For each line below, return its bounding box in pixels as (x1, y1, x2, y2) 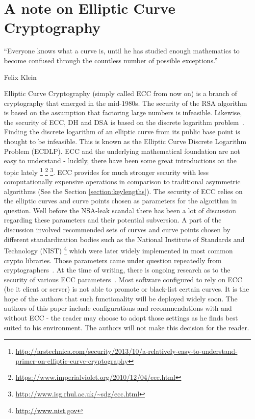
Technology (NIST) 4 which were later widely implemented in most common (4, 244, 233, 255)
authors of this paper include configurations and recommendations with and (4, 303, 232, 313)
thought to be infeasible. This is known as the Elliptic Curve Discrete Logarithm (4, 136, 247, 147)
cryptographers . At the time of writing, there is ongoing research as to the (4, 265, 230, 275)
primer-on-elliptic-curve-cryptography (15, 355, 128, 366)
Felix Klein (4, 72, 37, 82)
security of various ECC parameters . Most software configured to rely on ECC (4, 274, 242, 284)
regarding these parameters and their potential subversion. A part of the (4, 215, 222, 225)
